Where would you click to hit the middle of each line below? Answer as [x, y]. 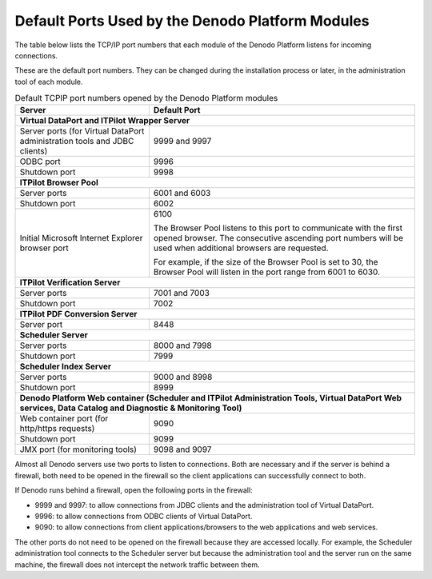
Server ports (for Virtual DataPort [82, 131]
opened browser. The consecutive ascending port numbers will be [278, 238]
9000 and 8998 [183, 377]
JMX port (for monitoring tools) [78, 449]
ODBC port [40, 162]
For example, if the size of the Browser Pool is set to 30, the [266, 262]
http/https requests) [57, 429]
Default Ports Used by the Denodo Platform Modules [192, 21]
